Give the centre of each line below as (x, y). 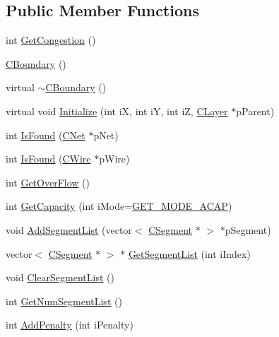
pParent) (255, 111)
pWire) (114, 159)
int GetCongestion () (51, 40)
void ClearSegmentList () (60, 277)
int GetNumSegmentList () (64, 301)
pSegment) (248, 229)
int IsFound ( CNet (46, 135)
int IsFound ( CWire (48, 159)
